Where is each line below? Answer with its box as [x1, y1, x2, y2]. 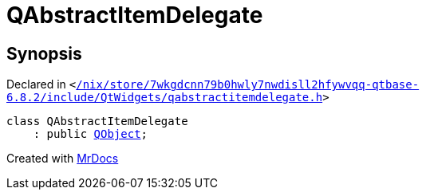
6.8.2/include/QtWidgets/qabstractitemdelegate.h [6, 91, 323, 104]
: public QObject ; [33, 127, 148, 141]
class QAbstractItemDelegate [6, 115, 188, 128]
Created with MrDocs [6, 151, 119, 166]
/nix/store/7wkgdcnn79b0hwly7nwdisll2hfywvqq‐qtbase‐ [76, 78, 420, 92]
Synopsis [6, 43, 82, 64]
